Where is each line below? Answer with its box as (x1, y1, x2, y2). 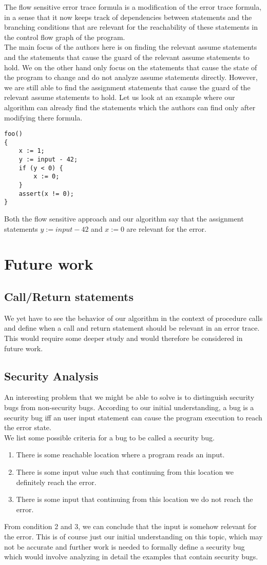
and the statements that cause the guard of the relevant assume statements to (4, 51, 250, 62)
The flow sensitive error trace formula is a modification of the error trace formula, (4, 2, 262, 12)
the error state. (4, 422, 51, 433)
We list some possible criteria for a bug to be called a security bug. (4, 432, 215, 442)
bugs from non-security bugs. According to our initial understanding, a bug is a (4, 401, 254, 412)
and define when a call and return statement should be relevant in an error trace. (4, 322, 260, 333)
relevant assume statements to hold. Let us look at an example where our (4, 92, 235, 103)
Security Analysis (4, 368, 99, 384)
